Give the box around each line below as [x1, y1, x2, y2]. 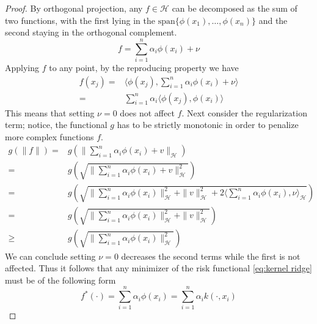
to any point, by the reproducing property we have [49, 61, 239, 73]
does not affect [120, 106, 175, 119]
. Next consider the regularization [181, 106, 307, 119]
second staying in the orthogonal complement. [5, 26, 177, 39]
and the [258, 13, 288, 26]
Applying [5, 61, 40, 73]
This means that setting [5, 106, 95, 119]
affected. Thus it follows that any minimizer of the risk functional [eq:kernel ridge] [5, 262, 312, 274]
